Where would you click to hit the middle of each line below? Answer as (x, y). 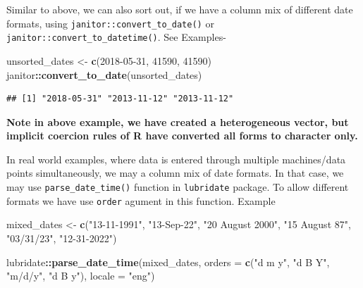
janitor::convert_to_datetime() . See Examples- (116, 37)
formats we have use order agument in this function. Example (141, 200)
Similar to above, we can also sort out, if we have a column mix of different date (180, 9)
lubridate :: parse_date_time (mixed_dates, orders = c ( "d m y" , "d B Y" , (168, 262)
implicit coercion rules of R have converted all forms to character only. (182, 136)
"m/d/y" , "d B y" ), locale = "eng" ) (81, 276)
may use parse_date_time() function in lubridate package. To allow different (178, 187)
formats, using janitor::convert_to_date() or (110, 23)
